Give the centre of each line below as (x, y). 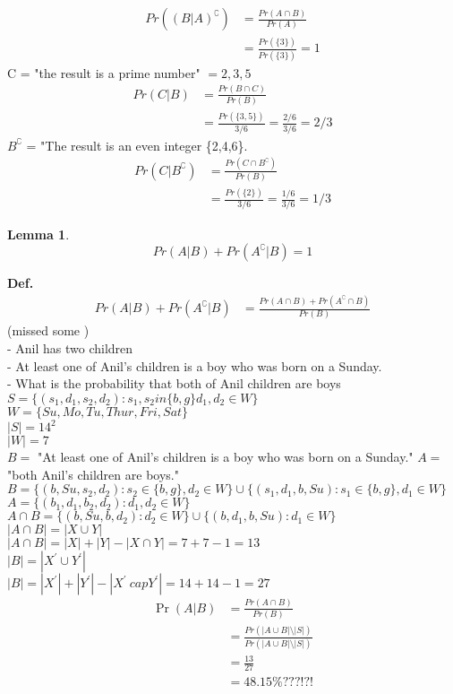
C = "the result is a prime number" (104, 72)
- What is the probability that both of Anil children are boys (174, 383)
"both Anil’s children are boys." (93, 474)
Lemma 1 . (38, 234)
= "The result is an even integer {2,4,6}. (137, 145)
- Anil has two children (70, 347)
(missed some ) (48, 330)
